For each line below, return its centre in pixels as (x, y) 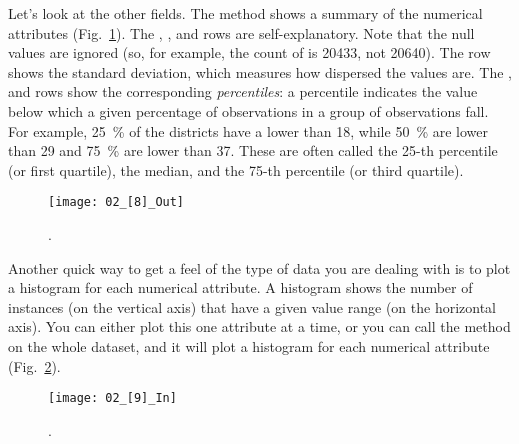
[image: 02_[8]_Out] (116, 202)
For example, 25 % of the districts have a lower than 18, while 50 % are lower (248, 130)
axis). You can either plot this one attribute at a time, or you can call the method (259, 326)
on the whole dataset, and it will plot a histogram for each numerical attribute (249, 345)
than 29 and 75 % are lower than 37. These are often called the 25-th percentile (253, 150)
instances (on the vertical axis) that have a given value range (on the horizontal (252, 306)
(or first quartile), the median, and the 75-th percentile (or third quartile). (236, 169)
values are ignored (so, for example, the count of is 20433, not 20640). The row (249, 52)
